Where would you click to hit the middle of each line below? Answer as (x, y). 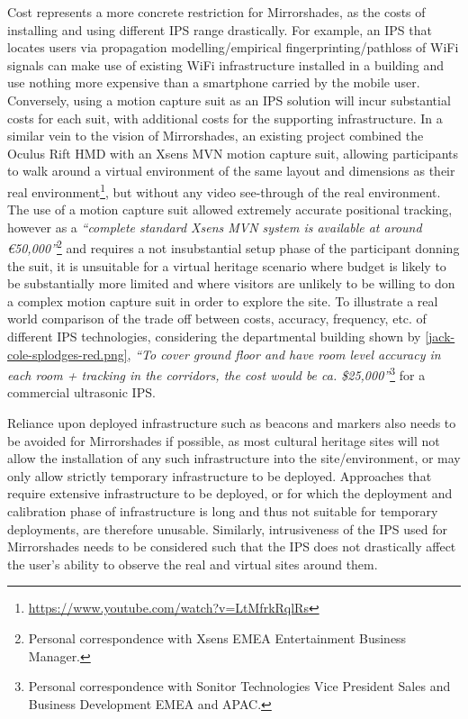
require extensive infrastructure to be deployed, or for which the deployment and (230, 493)
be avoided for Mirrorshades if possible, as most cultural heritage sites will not (224, 440)
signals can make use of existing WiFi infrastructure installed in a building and (225, 64)
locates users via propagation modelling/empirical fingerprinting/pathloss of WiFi (233, 47)
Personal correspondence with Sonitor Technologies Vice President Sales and (239, 686)
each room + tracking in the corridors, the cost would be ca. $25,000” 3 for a (216, 373)
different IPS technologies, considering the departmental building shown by (214, 336)
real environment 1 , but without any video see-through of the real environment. (224, 190)
